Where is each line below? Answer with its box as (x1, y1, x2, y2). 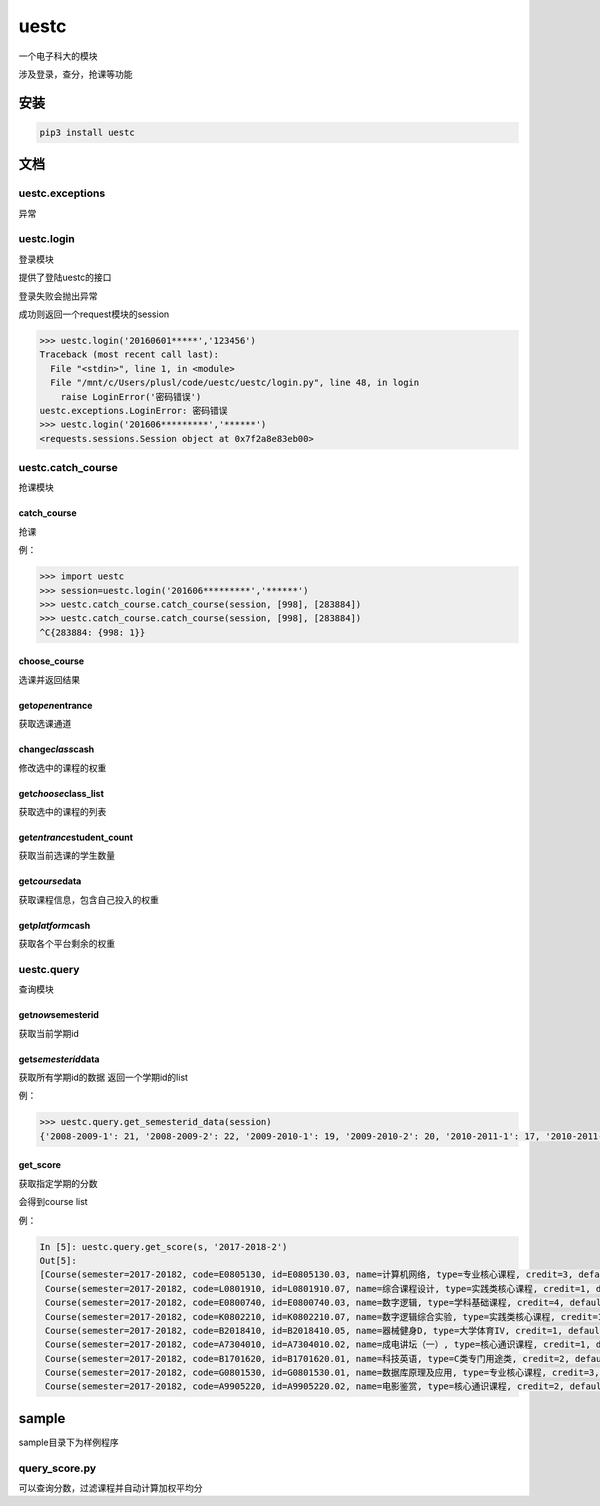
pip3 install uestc (39, 126, 135, 138)
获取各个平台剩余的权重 (18, 938, 115, 950)
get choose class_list (18, 787, 105, 799)
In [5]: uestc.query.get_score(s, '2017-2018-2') (39, 1241, 288, 1252)
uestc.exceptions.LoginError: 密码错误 (39, 405, 229, 416)
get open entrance (18, 699, 93, 711)
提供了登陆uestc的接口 (18, 271, 112, 284)
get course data (18, 875, 82, 887)
